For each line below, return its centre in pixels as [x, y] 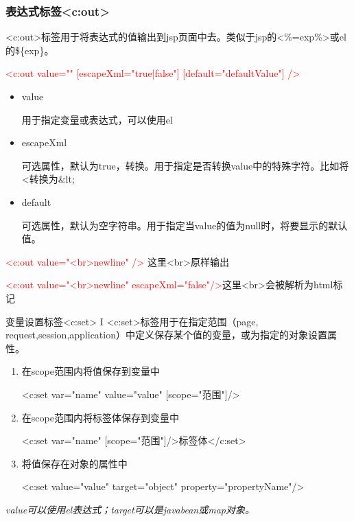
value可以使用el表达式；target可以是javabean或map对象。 [130, 509]
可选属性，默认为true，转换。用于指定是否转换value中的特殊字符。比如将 [185, 165]
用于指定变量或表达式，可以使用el [97, 119]
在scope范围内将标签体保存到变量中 [100, 417]
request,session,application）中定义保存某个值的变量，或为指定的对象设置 [166, 335]
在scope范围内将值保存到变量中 [91, 371]
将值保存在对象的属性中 [74, 463]
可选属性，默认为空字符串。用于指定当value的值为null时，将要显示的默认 [185, 225]
